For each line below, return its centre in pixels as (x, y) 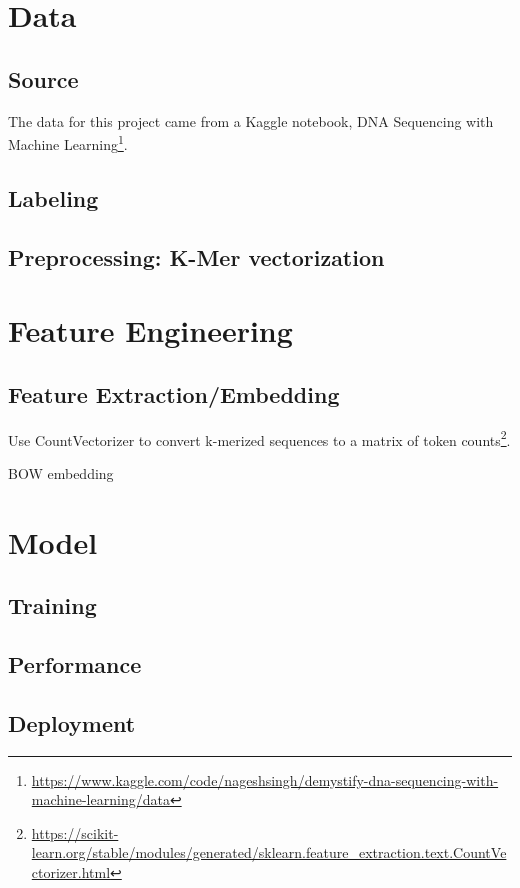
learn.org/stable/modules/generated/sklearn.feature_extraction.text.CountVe (269, 852)
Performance (75, 663)
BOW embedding (61, 472)
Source (43, 78)
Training (52, 605)
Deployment (72, 722)
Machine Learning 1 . (68, 142)
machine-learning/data (100, 799)
